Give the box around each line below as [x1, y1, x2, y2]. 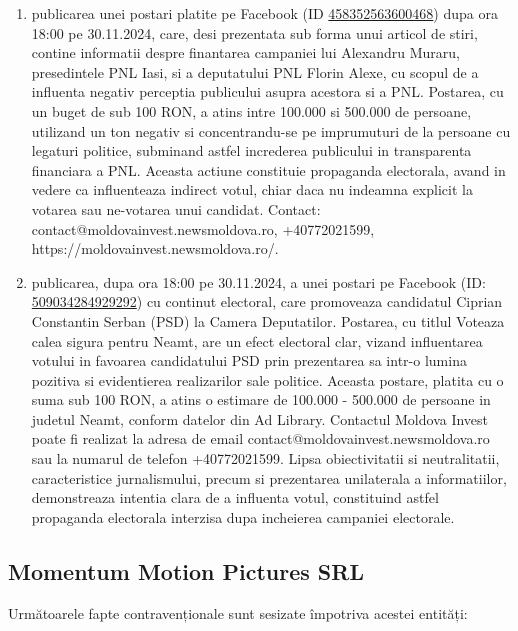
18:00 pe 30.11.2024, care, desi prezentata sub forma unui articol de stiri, [31, 22, 478, 43]
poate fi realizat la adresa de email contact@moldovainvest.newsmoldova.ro [31, 428, 490, 449]
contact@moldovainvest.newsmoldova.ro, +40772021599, [31, 218, 375, 239]
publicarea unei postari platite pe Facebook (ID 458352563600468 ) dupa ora [31, 3, 498, 23]
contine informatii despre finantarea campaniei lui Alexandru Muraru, [31, 42, 460, 63]
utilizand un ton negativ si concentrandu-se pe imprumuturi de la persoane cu [31, 120, 511, 141]
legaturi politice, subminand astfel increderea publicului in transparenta [31, 140, 472, 161]
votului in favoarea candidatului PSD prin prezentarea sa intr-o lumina [31, 350, 467, 371]
